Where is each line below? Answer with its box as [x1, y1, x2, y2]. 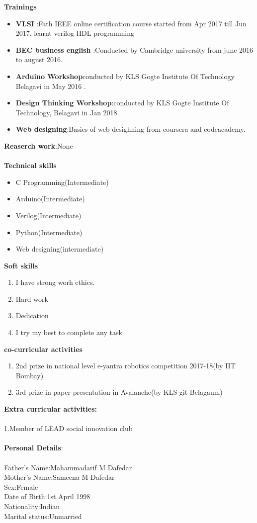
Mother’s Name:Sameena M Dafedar [4, 472, 115, 482]
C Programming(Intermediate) [15, 176, 109, 187]
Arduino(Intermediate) [15, 193, 85, 204]
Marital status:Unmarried [4, 511, 82, 521]
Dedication [15, 310, 49, 321]
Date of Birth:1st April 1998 [4, 491, 90, 502]
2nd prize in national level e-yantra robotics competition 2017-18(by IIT [15, 360, 236, 371]
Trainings [4, 1, 37, 11]
